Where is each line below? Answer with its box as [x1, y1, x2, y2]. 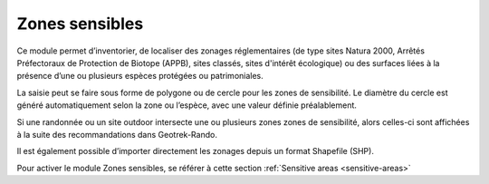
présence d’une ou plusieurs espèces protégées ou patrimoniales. [16, 71, 264, 82]
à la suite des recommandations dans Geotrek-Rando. [16, 129, 217, 140]
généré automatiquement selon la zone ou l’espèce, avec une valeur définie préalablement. [16, 100, 358, 111]
